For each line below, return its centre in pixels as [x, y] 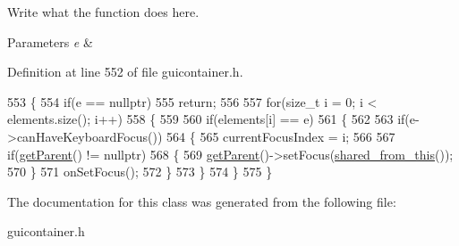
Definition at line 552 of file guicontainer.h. [125, 72]
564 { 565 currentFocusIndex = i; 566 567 [281, 136]
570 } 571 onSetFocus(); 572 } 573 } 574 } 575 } [140, 172]
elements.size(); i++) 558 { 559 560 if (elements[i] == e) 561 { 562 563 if [206, 119]
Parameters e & [50, 41]
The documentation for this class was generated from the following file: [202, 201]
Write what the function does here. [103, 12]
